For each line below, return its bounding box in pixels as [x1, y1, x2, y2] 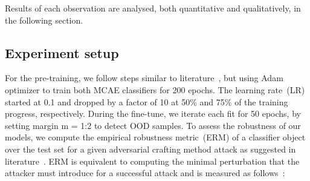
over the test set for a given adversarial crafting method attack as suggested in [5, 142, 296, 155]
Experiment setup [5, 43, 119, 62]
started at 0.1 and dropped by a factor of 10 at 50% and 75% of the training [5, 95, 288, 108]
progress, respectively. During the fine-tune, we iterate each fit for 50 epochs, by [5, 107, 301, 120]
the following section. [5, 13, 83, 26]
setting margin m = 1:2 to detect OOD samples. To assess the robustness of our [5, 119, 301, 131]
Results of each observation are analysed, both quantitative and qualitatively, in [5, 2, 301, 14]
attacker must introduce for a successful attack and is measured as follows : [5, 166, 285, 179]
